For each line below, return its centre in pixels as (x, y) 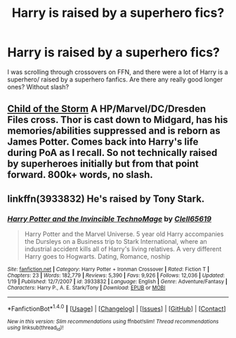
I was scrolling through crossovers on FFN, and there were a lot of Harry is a (118, 72)
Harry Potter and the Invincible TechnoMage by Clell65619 (110, 219)
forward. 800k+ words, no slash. (80, 175)
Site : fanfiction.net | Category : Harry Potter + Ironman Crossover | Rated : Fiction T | (108, 269)
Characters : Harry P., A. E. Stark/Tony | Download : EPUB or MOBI (86, 288)
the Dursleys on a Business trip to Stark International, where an (116, 242)
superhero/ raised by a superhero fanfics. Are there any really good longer (115, 79)
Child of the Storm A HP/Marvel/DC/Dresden (107, 109)
